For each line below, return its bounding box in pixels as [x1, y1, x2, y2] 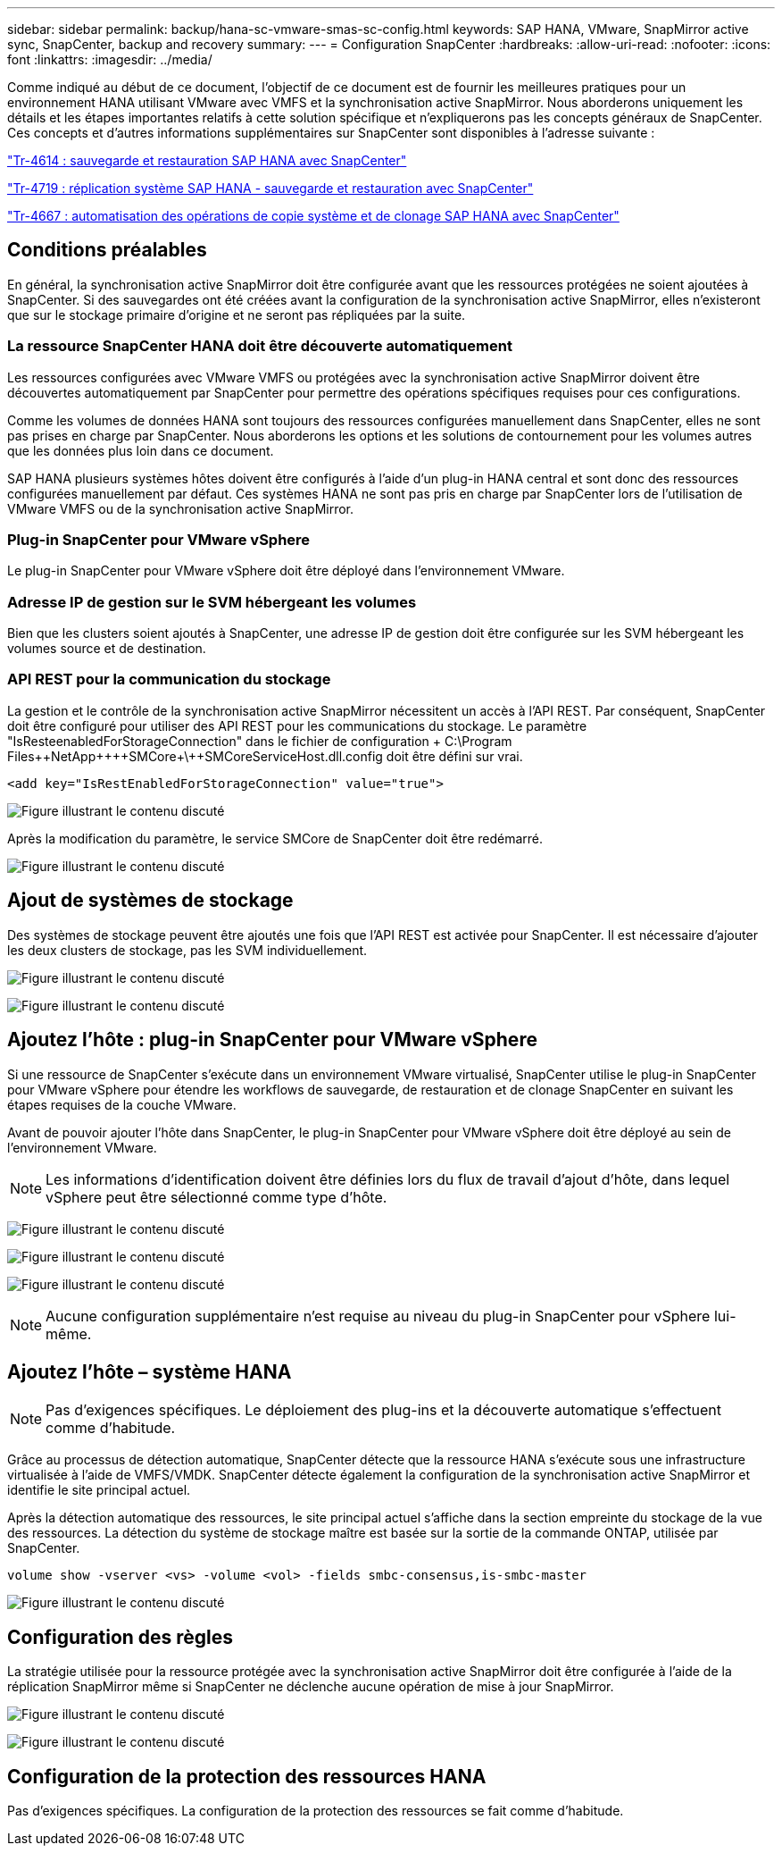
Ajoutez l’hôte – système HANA [7, 1360, 292, 1383]
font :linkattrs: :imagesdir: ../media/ [7, 52, 212, 67]
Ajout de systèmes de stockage [7, 889, 294, 912]
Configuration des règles [7, 1625, 234, 1648]
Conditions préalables [7, 239, 207, 262]
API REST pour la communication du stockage [7, 670, 331, 689]
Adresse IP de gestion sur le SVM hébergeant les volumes [7, 592, 417, 611]
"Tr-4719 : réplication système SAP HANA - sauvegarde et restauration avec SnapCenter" [7, 180, 534, 196]
